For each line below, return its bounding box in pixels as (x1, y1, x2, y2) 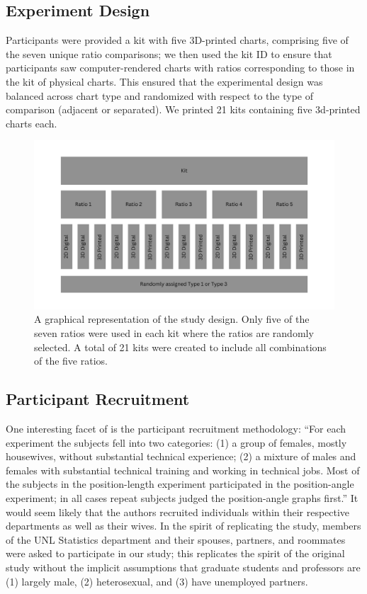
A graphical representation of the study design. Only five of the (34, 312, 310, 326)
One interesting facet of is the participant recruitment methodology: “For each (6, 421, 346, 436)
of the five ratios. (34, 353, 108, 368)
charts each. (6, 115, 57, 130)
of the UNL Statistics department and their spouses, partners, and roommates (6, 532, 346, 547)
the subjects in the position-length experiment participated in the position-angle (6, 476, 354, 491)
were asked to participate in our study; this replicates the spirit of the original (6, 546, 345, 561)
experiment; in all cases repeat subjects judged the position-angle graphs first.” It (6, 491, 358, 505)
